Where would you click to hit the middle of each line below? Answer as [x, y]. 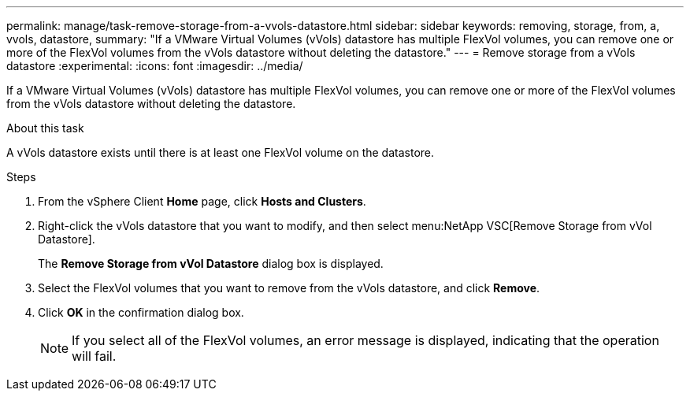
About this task [45, 128]
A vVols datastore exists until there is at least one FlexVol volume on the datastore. [221, 152]
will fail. [94, 356]
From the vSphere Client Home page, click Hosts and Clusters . [202, 201]
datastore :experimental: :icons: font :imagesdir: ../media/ [155, 66]
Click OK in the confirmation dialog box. [141, 312]
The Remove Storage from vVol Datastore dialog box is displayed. [211, 263]
